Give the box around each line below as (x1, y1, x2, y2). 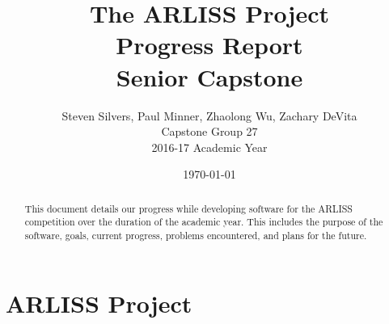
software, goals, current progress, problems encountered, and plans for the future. (24, 228, 367, 242)
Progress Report (116, 28, 303, 61)
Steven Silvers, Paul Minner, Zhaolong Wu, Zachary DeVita (61, 107, 357, 124)
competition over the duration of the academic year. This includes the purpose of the (24, 215, 383, 229)
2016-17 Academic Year (151, 138, 268, 155)
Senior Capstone (116, 60, 303, 93)
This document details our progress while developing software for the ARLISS (24, 201, 353, 215)
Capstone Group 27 (161, 123, 258, 140)
